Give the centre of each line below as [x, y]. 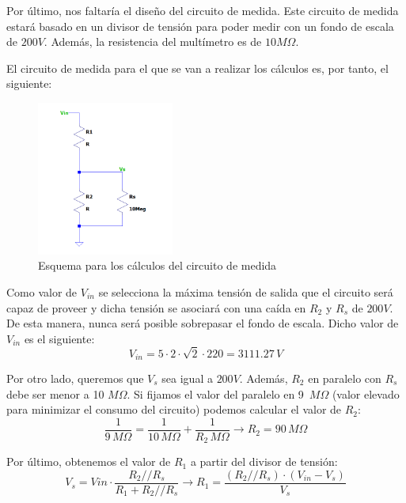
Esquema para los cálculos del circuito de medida [157, 265]
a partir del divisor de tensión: [264, 461]
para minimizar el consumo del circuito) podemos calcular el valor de [174, 409]
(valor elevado [366, 393]
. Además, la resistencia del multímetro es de [153, 42]
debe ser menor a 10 [55, 393]
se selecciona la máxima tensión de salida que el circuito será [246, 292]
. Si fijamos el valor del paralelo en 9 [215, 393]
